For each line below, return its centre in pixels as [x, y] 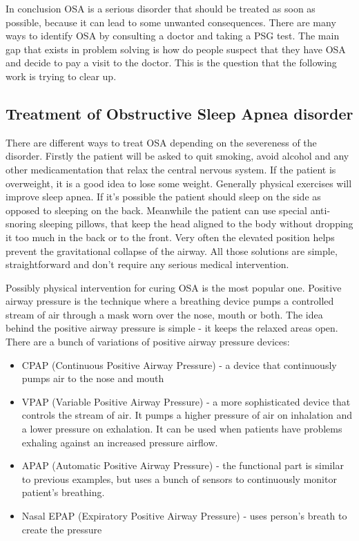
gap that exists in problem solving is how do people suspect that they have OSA [176, 49]
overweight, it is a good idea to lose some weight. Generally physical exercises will [179, 183]
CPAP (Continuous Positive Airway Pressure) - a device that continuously [179, 364]
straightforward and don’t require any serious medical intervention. [147, 264]
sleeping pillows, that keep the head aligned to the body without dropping [196, 224]
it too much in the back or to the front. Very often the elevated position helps [170, 237]
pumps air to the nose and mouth [93, 378]
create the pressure [62, 529]
